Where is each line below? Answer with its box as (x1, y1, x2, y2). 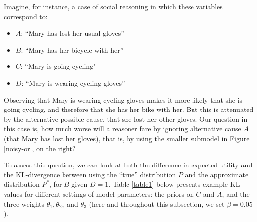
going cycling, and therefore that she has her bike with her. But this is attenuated (4, 104, 254, 114)
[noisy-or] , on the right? (4, 143, 76, 153)
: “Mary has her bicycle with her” (21, 44, 124, 55)
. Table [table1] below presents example (108, 179, 228, 189)
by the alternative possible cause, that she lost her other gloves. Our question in (4, 113, 248, 124)
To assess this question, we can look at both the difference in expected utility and (4, 160, 253, 170)
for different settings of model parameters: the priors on (24, 188, 194, 199)
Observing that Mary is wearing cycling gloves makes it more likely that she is (4, 94, 243, 105)
